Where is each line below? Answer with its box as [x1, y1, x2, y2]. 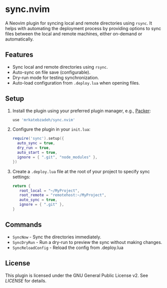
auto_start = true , [17, 150, 58, 155]
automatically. [5, 36, 34, 42]
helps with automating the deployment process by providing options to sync [5, 25, 162, 31]
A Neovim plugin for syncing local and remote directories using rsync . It [5, 20, 153, 26]
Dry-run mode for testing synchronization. [12, 74, 99, 81]
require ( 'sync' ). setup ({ [12, 136, 64, 141]
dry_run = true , [17, 145, 51, 151]
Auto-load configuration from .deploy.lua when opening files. [12, 80, 140, 86]
